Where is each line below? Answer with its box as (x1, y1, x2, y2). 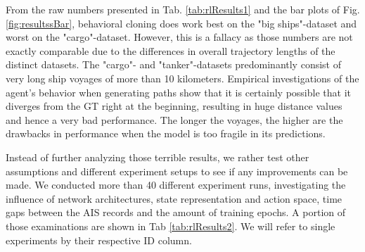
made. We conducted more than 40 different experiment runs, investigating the (6, 177, 346, 192)
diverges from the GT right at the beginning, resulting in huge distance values (6, 99, 342, 113)
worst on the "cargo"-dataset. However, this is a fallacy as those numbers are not (6, 30, 353, 44)
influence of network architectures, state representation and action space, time (6, 191, 342, 206)
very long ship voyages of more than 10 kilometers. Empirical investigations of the (6, 70, 359, 85)
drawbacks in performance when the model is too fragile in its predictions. (6, 126, 326, 141)
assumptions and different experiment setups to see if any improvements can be (6, 163, 348, 178)
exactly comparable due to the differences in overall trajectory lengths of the (6, 43, 335, 58)
